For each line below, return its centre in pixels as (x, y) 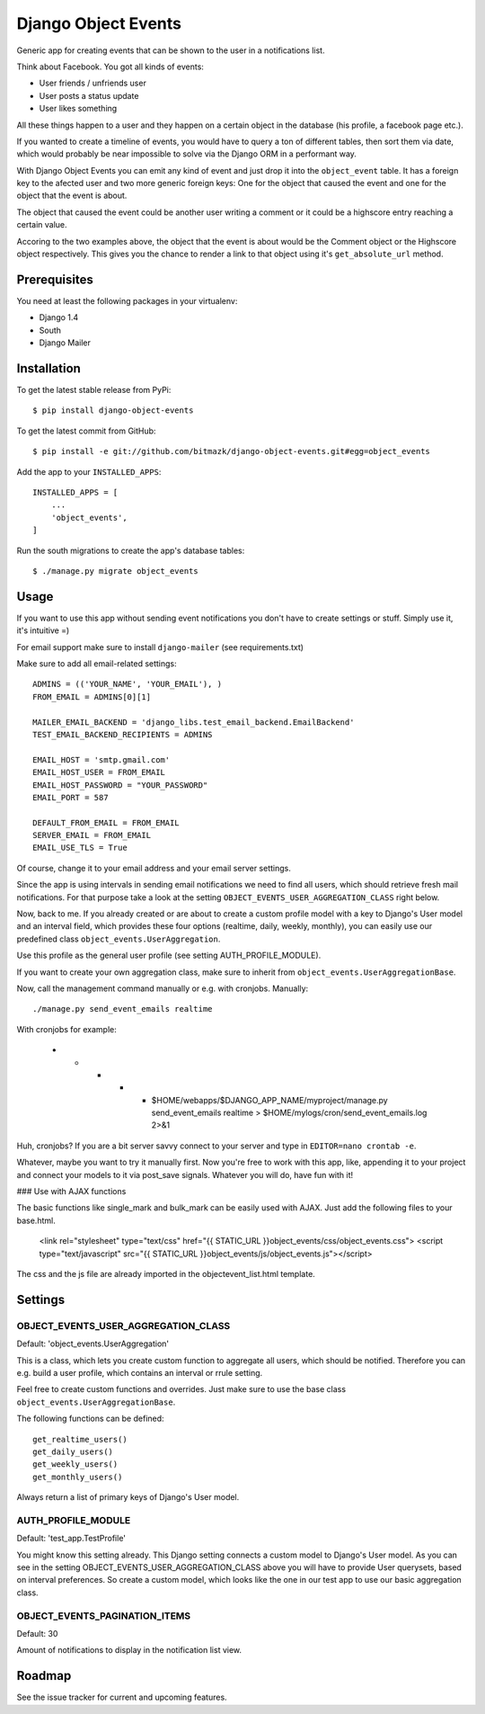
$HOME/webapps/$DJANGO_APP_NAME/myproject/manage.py (269, 1100)
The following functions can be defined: (91, 1419)
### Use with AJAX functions (71, 1192)
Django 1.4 (59, 317)
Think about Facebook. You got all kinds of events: (110, 67)
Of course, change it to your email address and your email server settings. (154, 868)
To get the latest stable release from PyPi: (94, 390)
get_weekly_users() (75, 1464)
